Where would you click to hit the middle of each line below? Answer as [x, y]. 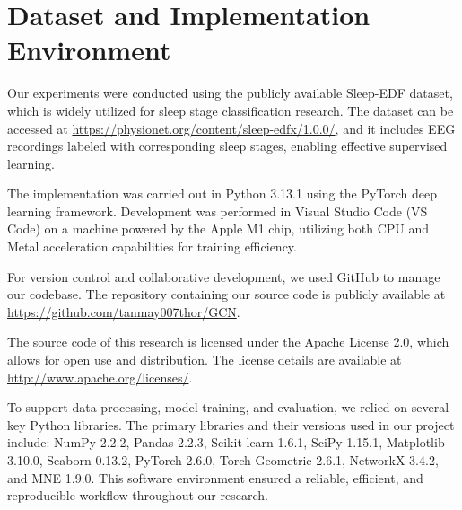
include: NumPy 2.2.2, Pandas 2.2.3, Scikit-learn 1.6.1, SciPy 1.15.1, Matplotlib [226, 442]
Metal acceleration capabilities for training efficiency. [152, 246]
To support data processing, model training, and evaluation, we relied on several [228, 407]
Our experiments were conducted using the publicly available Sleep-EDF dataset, [230, 93]
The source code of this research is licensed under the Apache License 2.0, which [228, 342]
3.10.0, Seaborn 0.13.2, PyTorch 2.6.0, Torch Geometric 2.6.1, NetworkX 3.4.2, [223, 460]
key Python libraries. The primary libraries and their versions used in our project [231, 424]
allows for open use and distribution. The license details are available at [205, 360]
